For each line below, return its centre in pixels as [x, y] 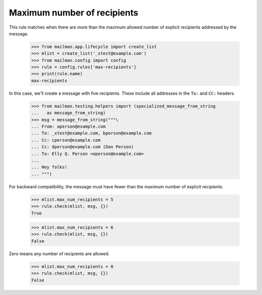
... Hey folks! [49, 167]
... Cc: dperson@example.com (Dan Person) [82, 147]
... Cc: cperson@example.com [66, 140]
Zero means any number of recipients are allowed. [59, 254]
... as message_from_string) [69, 113]
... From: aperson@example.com [69, 127]
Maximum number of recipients [74, 13]
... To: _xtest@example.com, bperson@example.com [91, 133]
